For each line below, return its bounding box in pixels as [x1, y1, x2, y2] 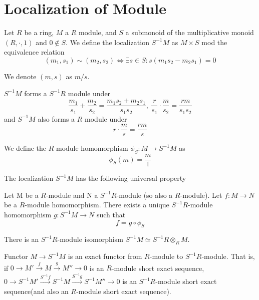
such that [96, 209, 126, 219]
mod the [201, 37, 227, 47]
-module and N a [46, 189, 98, 200]
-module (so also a [116, 189, 173, 200]
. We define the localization [66, 37, 149, 47]
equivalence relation [4, 47, 65, 57]
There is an [4, 234, 39, 244]
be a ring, [24, 27, 54, 38]
